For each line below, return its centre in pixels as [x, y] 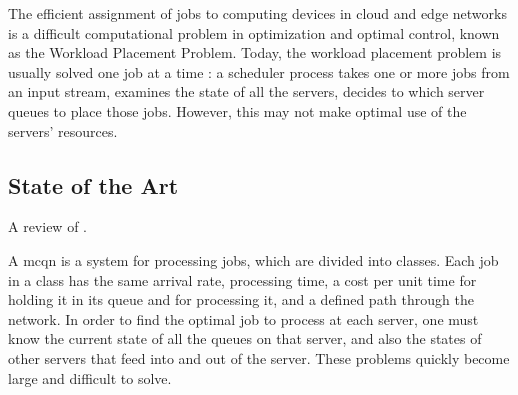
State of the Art [93, 184]
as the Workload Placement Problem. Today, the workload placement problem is [255, 52]
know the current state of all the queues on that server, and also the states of [245, 338]
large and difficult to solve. [90, 377]
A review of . [47, 226]
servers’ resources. [63, 130]
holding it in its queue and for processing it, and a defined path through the [241, 299]
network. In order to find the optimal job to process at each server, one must [243, 318]
